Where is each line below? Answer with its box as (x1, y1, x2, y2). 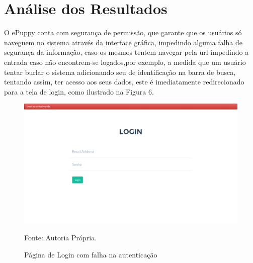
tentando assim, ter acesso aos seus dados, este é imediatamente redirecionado (4, 76, 244, 87)
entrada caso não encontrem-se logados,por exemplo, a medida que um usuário (4, 56, 246, 67)
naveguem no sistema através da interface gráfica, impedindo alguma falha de (4, 37, 242, 47)
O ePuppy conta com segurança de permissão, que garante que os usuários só (4, 27, 242, 38)
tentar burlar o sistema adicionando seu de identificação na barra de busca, (4, 66, 236, 77)
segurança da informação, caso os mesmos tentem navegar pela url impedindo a (4, 47, 249, 57)
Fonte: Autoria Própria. (24, 232, 97, 242)
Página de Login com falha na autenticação (24, 249, 157, 259)
